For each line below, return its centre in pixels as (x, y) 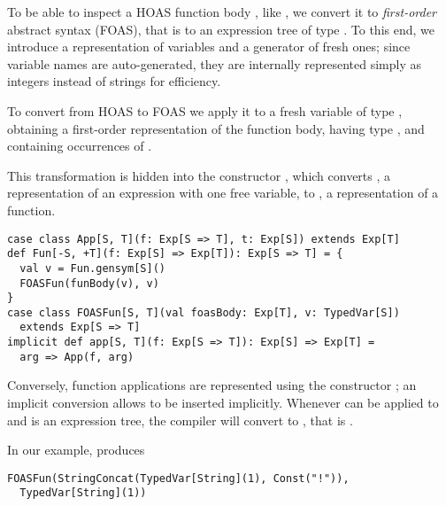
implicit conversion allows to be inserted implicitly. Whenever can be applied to (223, 403)
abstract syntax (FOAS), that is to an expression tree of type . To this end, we (221, 29)
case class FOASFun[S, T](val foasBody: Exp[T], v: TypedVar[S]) (204, 312)
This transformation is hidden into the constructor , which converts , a (199, 175)
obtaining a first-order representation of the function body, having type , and (216, 128)
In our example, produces (76, 450)
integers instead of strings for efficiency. (114, 81)
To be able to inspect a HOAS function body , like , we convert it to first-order (222, 12)
